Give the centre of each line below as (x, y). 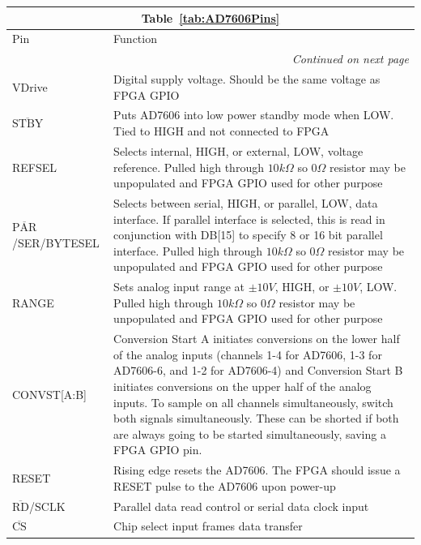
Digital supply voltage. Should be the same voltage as (247, 79)
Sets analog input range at (179, 287)
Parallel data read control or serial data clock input (241, 506)
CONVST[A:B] (49, 394)
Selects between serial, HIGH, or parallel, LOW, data (246, 202)
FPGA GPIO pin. (158, 450)
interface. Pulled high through (188, 250)
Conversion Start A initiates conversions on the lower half (257, 339)
